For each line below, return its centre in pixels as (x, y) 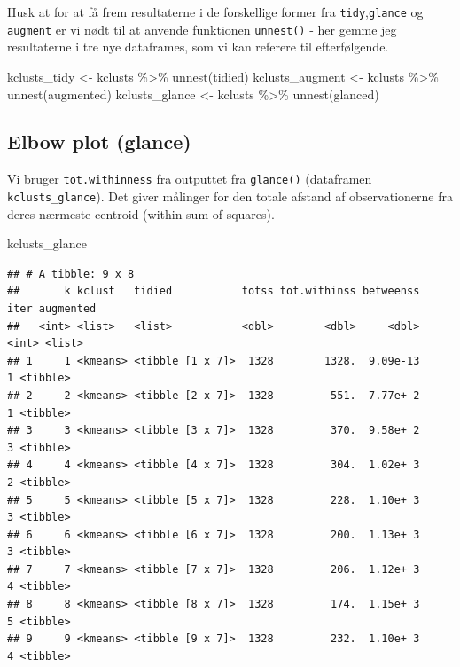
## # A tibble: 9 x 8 (71, 274)
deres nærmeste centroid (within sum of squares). (141, 213)
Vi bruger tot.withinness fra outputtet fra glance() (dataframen (190, 179)
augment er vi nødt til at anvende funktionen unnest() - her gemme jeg (202, 29)
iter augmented (52, 308)
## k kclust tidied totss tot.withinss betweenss (214, 291)
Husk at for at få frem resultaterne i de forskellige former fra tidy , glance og (215, 12)
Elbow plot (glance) (99, 141)
